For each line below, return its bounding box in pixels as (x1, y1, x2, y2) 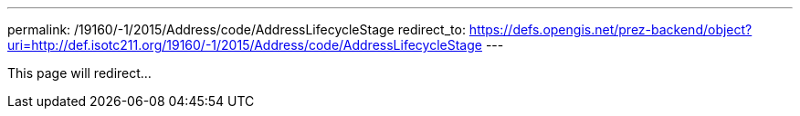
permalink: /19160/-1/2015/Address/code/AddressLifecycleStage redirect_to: (7, 22, 466, 37)
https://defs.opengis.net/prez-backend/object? (468, 22, 753, 37)
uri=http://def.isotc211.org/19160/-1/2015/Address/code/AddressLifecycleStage (7, 37, 482, 53)
